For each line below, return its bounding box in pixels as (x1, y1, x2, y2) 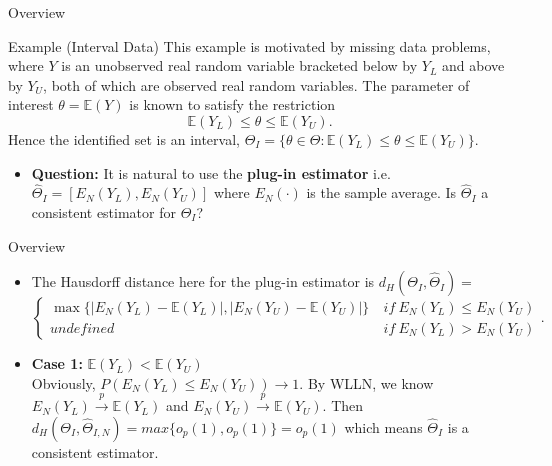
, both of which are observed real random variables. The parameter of (43, 74, 470, 95)
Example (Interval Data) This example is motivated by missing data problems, (8, 35, 491, 56)
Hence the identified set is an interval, (8, 128, 240, 149)
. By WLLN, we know (299, 372, 434, 393)
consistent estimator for (31, 201, 176, 222)
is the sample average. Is (306, 182, 457, 203)
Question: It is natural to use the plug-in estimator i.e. (31, 162, 391, 183)
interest (8, 94, 54, 115)
